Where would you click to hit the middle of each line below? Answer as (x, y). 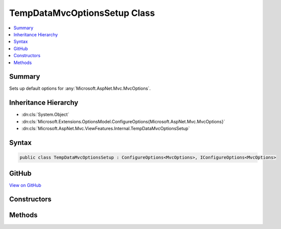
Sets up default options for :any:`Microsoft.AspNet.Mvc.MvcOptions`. (80, 88)
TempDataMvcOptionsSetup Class (82, 13)
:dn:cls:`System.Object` (45, 115)
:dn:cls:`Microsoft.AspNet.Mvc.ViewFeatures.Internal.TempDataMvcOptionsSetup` (106, 129)
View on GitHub (25, 185)
